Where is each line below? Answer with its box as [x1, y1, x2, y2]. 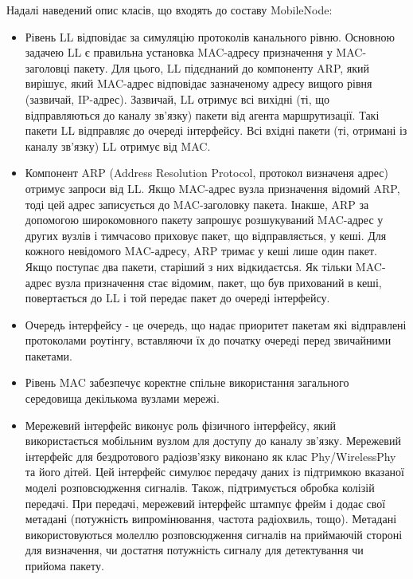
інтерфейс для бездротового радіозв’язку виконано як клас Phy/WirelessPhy [25, 447, 396, 464]
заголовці [25, 59, 70, 76]
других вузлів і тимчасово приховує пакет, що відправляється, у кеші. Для [25, 226, 387, 243]
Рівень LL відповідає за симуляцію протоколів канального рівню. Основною [25, 28, 395, 45]
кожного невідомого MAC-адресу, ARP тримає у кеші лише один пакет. [25, 242, 377, 259]
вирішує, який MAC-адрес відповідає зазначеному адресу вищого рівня [25, 75, 372, 92]
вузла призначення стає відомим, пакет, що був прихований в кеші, [55, 274, 382, 290]
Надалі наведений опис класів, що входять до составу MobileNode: [6, 2, 333, 18]
